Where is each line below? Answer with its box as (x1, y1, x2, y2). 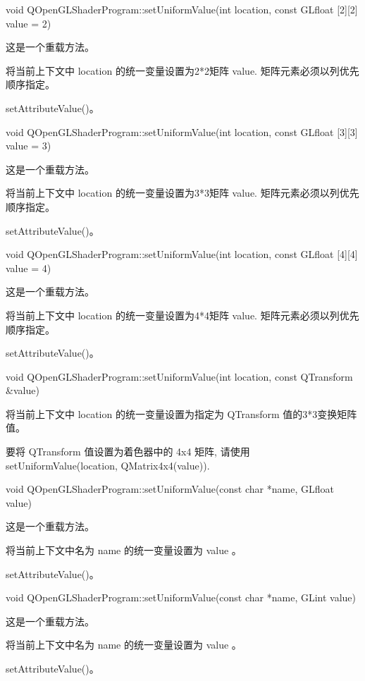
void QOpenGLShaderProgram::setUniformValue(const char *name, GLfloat (6, 481, 334, 496)
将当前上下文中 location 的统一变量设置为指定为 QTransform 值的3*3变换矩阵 (6, 406, 357, 421)
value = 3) (6, 138, 51, 153)
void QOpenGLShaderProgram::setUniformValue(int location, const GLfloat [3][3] (6, 124, 358, 139)
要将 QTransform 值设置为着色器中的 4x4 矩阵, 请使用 (6, 444, 250, 459)
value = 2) (6, 16, 51, 30)
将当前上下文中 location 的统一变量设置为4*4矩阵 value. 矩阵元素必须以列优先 (6, 307, 359, 322)
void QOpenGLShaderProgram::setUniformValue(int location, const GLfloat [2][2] (6, 2, 358, 16)
